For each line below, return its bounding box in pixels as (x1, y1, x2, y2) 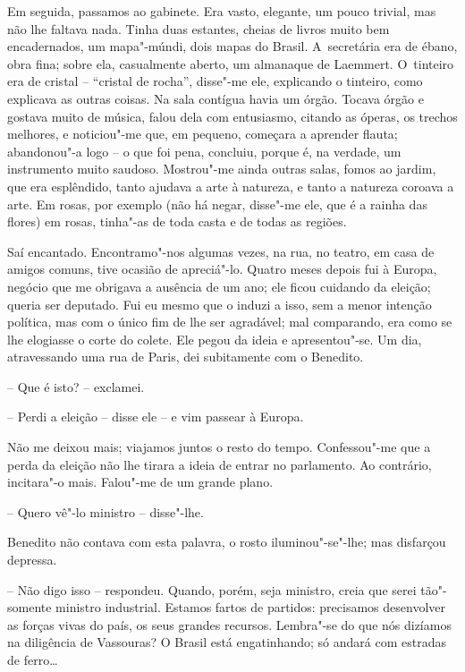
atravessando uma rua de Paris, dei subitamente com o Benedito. (7, 347, 364, 366)
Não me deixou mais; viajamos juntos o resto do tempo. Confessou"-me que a (7, 438, 431, 456)
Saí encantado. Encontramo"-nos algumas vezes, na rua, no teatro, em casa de (7, 242, 435, 260)
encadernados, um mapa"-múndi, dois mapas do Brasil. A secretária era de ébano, (7, 37, 458, 55)
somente (7, 598, 52, 617)
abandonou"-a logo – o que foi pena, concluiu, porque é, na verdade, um (7, 141, 402, 160)
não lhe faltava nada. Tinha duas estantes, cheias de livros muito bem (7, 19, 390, 38)
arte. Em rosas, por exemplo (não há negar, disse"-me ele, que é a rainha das (7, 194, 427, 213)
